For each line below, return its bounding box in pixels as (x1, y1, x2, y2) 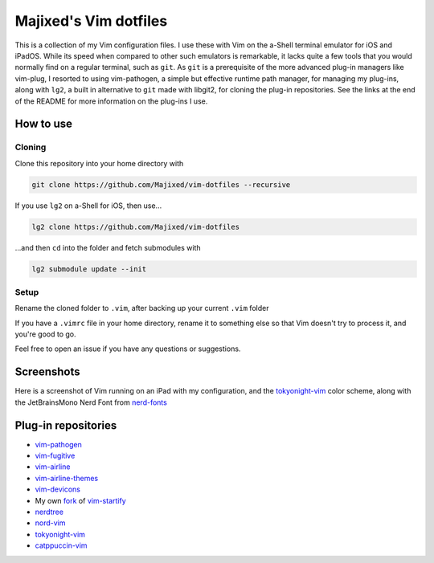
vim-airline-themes (35, 473, 99, 483)
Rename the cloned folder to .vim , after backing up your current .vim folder (14, 304, 269, 313)
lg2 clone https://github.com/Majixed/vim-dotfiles (31, 222, 240, 231)
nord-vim (35, 518, 66, 528)
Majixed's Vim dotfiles (14, 12, 168, 30)
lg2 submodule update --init (31, 264, 147, 273)
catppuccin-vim (35, 541, 88, 550)
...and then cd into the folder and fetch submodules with (14, 243, 201, 252)
